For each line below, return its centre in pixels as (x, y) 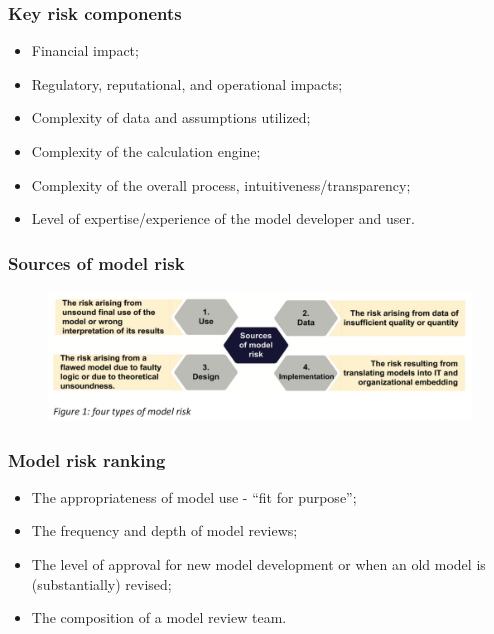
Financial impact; (85, 50)
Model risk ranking (87, 459)
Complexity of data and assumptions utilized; (171, 117)
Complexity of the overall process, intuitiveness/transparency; (221, 184)
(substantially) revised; (101, 583)
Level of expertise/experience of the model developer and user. (223, 218)
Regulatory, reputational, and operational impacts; (187, 83)
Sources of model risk (96, 262)
